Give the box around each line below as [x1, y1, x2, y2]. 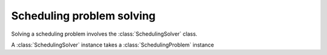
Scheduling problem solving [11, 9, 156, 22]
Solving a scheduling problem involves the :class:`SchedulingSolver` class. [11, 30, 198, 37]
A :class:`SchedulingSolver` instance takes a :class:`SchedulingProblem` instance [11, 41, 214, 48]
